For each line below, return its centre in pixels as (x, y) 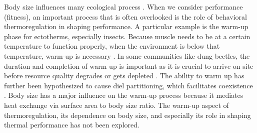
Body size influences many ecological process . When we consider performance (123, 7)
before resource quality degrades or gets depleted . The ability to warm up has (124, 76)
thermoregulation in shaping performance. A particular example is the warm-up (126, 26)
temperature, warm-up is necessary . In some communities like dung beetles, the (127, 55)
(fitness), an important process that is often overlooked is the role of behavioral (125, 16)
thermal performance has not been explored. (72, 125)
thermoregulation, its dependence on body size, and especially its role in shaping (127, 115)
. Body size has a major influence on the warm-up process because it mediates (124, 95)
